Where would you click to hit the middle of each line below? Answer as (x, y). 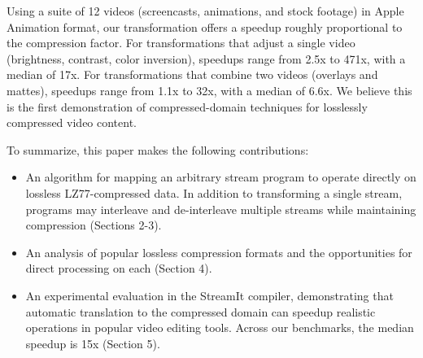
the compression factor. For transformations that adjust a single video (181, 43)
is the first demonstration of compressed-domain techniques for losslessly (187, 106)
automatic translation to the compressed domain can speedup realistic (201, 311)
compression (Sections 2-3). (94, 225)
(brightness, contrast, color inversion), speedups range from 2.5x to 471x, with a (206, 58)
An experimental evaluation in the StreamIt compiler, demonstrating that (209, 295)
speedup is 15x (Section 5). (93, 343)
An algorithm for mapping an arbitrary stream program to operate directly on (221, 177)
